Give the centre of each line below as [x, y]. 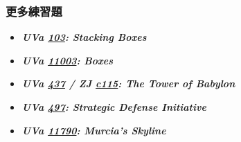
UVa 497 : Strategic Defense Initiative [114, 107]
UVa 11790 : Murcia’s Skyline [94, 130]
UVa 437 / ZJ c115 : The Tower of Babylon [128, 83]
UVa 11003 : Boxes [68, 60]
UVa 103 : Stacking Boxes [84, 37]
